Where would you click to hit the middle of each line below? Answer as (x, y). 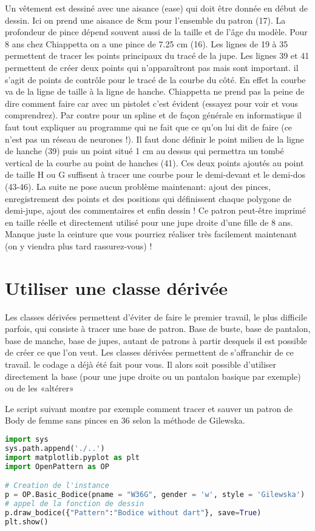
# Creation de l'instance (57, 486)
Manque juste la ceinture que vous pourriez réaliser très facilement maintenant (151, 234)
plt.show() (27, 522)
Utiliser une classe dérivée (117, 287)
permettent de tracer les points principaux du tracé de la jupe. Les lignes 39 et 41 (157, 56)
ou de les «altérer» (39, 388)
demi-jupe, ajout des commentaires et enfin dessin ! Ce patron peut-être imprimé (155, 210)
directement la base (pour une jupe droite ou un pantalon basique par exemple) (153, 376)
